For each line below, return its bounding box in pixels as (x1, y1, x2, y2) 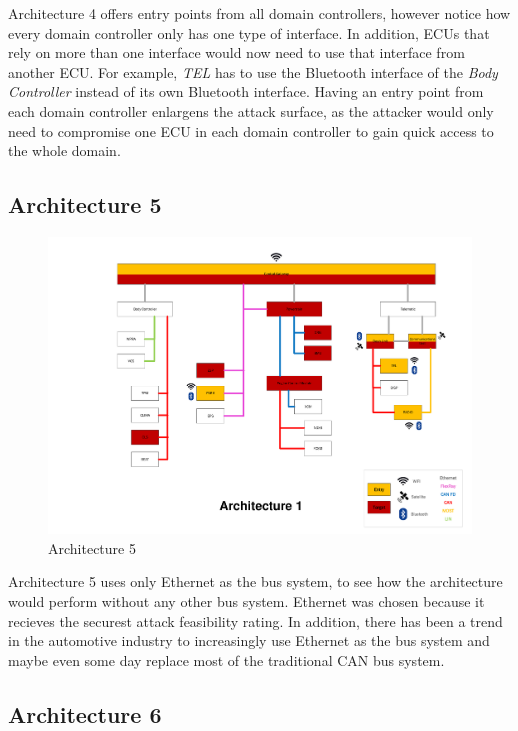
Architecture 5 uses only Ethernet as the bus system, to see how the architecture (8, 571, 503, 592)
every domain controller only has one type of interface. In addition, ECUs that (8, 22, 490, 43)
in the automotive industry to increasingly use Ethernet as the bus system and (8, 630, 490, 651)
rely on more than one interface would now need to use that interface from (8, 42, 465, 63)
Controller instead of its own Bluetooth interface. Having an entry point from (8, 81, 484, 102)
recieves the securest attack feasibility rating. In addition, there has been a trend (8, 610, 503, 631)
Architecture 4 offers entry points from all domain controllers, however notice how (8, 3, 511, 23)
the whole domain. (8, 140, 121, 161)
